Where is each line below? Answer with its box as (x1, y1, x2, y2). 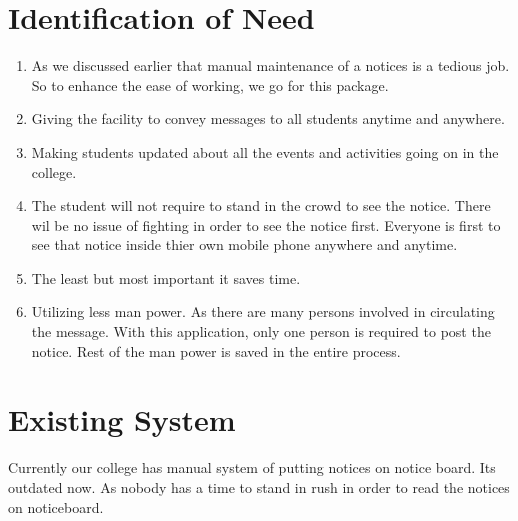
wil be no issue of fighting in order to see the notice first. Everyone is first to (31, 214, 501, 235)
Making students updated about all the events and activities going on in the (31, 141, 499, 162)
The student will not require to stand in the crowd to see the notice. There (31, 195, 491, 216)
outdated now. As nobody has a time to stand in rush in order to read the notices (8, 476, 510, 497)
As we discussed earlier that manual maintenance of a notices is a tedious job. (31, 55, 510, 76)
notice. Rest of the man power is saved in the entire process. (31, 340, 401, 361)
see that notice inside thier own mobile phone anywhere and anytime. (31, 234, 458, 255)
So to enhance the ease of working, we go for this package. (31, 74, 389, 95)
